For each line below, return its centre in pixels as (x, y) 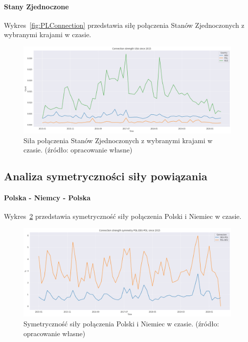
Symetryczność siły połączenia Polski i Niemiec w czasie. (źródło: (121, 323)
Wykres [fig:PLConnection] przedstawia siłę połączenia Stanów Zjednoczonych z (124, 25)
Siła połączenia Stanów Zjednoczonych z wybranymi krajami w (118, 140)
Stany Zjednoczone (36, 6)
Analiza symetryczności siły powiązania (106, 176)
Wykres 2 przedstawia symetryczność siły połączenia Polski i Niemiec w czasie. (123, 216)
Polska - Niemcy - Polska (47, 198)
